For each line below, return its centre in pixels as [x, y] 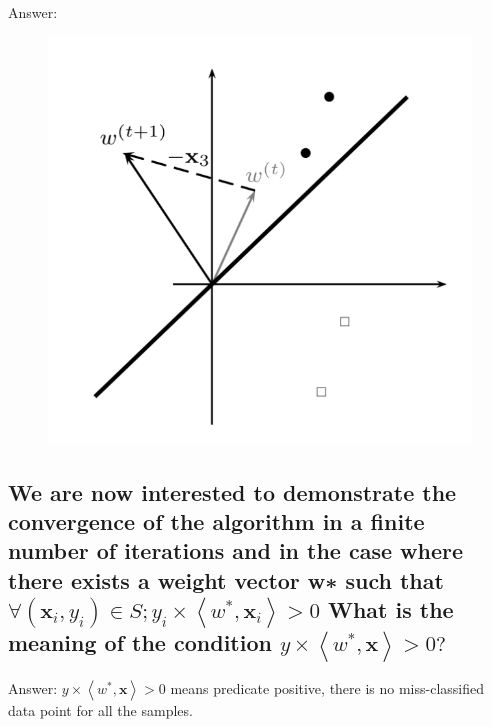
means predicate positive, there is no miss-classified [327, 688]
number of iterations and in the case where [236, 550]
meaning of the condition [140, 642]
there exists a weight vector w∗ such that [226, 579]
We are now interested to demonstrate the [232, 491]
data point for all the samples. [100, 710]
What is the [390, 609]
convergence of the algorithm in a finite [216, 521]
